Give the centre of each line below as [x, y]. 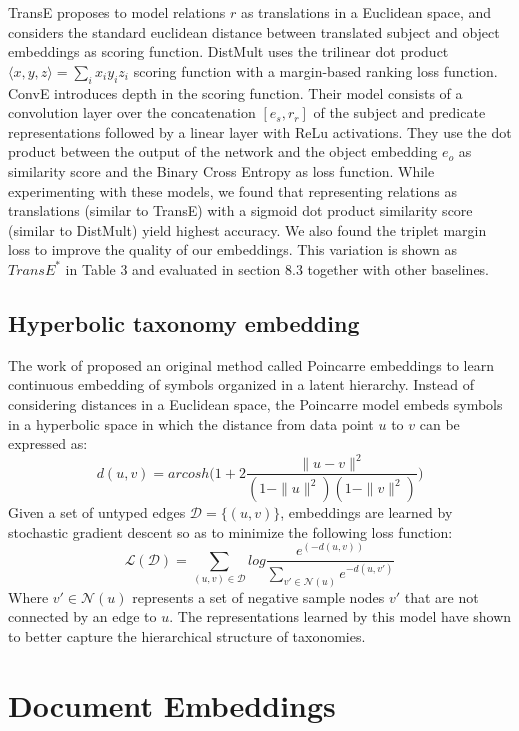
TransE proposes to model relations [117, 12]
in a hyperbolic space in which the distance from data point [191, 423]
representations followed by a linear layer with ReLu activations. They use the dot [260, 131]
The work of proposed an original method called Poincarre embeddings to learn [251, 364]
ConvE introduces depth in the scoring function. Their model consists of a [235, 92]
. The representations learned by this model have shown [340, 616]
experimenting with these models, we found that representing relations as [232, 190]
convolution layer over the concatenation [132, 112]
